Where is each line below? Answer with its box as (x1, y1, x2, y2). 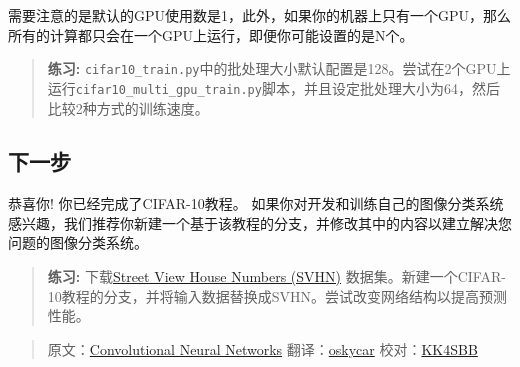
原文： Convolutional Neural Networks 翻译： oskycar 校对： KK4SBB (47, 338, 478, 359)
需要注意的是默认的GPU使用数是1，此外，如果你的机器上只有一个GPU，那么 (8, 5, 512, 25)
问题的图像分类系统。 (8, 232, 148, 253)
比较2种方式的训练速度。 (47, 97, 209, 118)
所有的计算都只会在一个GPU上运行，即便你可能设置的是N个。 (8, 24, 414, 45)
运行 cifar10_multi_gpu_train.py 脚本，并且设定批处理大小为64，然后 (47, 77, 500, 98)
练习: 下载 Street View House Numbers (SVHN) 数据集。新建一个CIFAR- (47, 266, 506, 287)
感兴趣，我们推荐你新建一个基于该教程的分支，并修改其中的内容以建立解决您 (8, 212, 512, 233)
